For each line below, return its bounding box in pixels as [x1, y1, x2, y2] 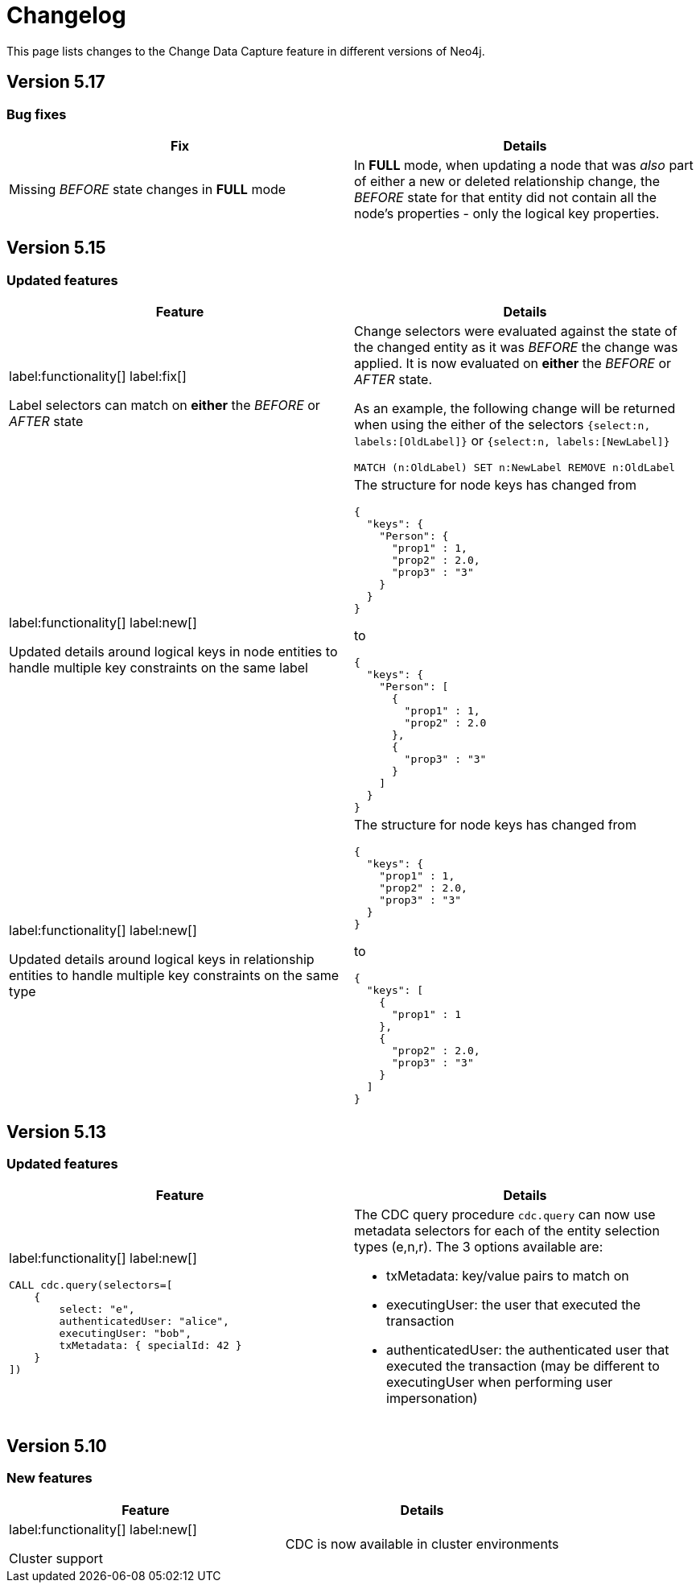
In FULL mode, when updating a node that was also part [354, 156, 694, 173]
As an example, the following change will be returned [354, 400, 676, 417]
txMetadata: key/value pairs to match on [386, 1268, 629, 1285]
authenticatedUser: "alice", [59, 1315, 229, 1328]
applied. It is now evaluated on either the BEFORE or [354, 355, 672, 372]
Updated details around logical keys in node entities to [9, 643, 338, 660]
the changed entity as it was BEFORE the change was [354, 339, 678, 356]
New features [6, 1470, 93, 1487]
